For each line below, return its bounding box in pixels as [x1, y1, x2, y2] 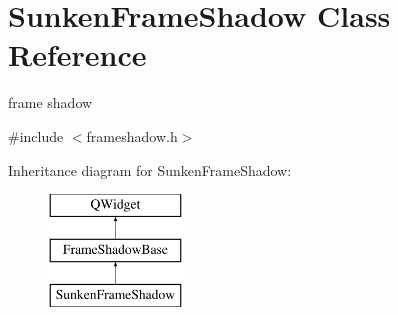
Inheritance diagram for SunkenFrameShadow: [8, 159, 292, 180]
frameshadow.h [86, 125, 178, 146]
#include [8, 125, 64, 146]
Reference [8, 34, 147, 75]
